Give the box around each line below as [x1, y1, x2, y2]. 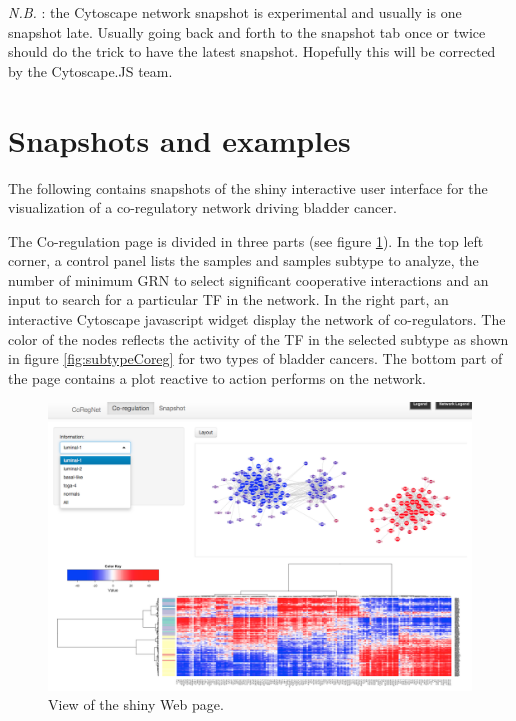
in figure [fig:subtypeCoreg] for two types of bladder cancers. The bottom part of [8, 348, 503, 369]
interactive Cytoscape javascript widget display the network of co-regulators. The [8, 309, 506, 330]
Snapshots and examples [8, 119, 351, 160]
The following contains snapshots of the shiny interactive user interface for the [8, 177, 488, 198]
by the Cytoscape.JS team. [8, 60, 173, 81]
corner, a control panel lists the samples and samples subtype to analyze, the [8, 250, 479, 271]
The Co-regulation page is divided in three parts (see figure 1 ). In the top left [8, 230, 484, 251]
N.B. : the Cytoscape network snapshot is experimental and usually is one [8, 2, 462, 22]
